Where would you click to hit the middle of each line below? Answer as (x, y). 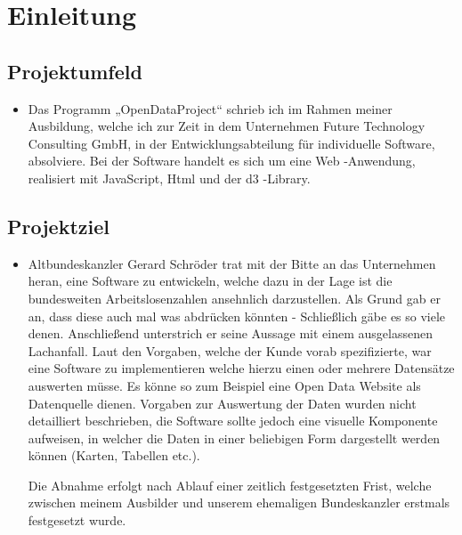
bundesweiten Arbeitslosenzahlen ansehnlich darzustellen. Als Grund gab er (234, 298)
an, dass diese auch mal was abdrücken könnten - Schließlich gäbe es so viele (237, 316)
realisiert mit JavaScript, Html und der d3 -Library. (169, 178)
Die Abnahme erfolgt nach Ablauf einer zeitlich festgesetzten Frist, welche (230, 485)
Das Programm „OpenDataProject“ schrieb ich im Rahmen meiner (210, 108)
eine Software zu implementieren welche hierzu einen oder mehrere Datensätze (241, 368)
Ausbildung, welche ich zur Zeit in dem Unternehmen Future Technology (227, 126)
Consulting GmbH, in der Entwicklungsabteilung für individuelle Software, (231, 143)
